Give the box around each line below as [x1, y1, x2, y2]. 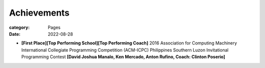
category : [9, 24, 30, 30]
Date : [9, 31, 21, 37]
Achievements [9, 7, 70, 18]
